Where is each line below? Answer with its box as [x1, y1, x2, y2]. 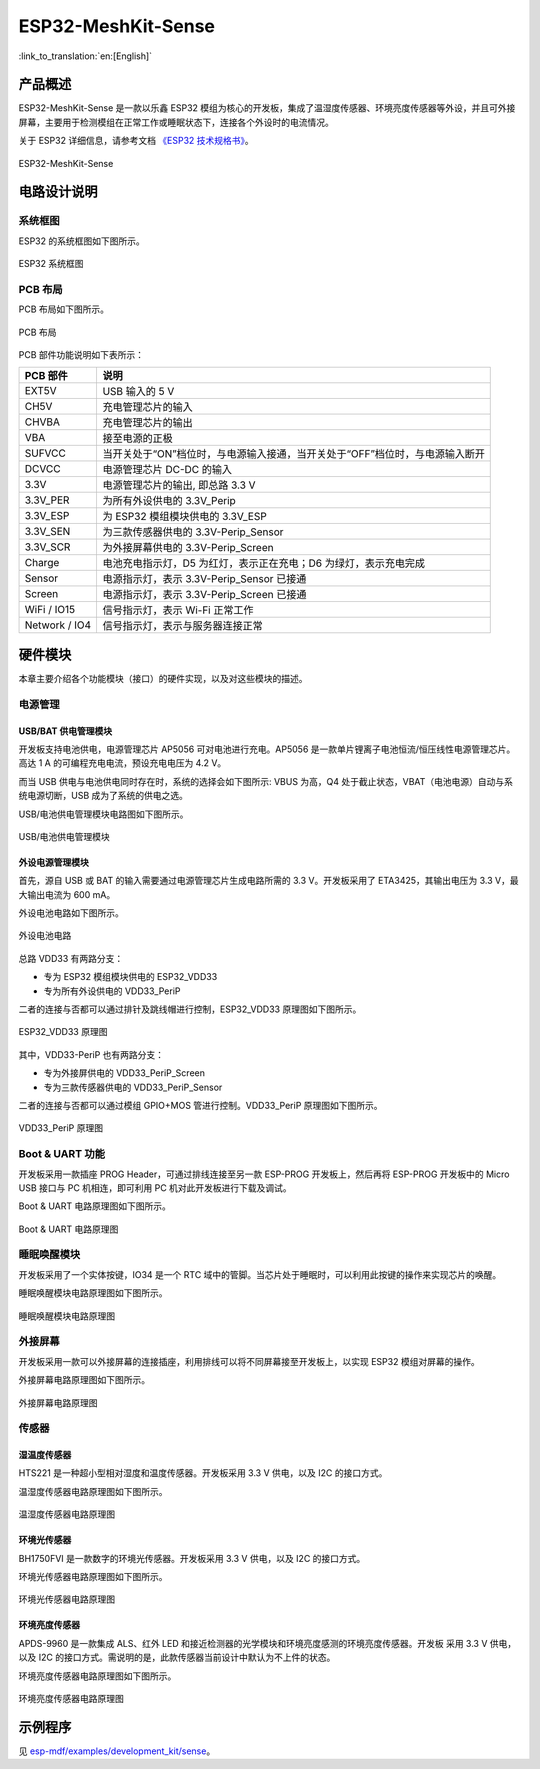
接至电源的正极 [102, 431, 174, 445]
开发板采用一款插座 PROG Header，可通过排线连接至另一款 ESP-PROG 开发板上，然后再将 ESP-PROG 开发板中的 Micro [18, 1168, 510, 1180]
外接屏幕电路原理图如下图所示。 [18, 1374, 150, 1386]
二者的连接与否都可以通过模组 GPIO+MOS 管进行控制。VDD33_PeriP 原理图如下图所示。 [18, 1099, 384, 1111]
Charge [24, 556, 60, 570]
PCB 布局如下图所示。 [18, 303, 110, 315]
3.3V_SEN [24, 525, 71, 539]
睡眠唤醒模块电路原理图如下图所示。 [18, 1287, 168, 1299]
